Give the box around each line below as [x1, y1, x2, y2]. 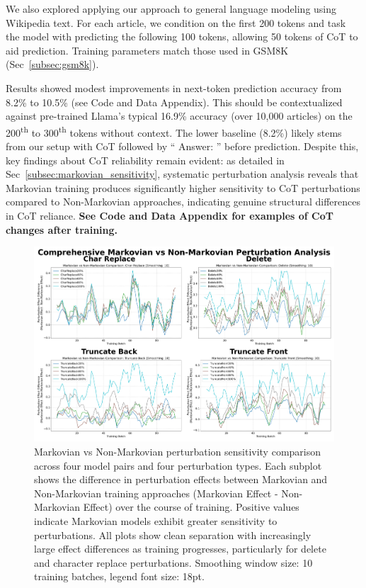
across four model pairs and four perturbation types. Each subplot [34, 458, 322, 473]
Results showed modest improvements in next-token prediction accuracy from [6, 80, 342, 95]
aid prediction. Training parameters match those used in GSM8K [6, 43, 289, 57]
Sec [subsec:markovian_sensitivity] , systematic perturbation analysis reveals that [6, 166, 359, 181]
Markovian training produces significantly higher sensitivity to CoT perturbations [6, 180, 360, 195]
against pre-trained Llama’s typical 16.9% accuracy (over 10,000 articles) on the [6, 108, 353, 123]
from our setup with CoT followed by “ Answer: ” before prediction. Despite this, [6, 139, 359, 153]
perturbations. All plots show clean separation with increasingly [34, 527, 311, 542]
